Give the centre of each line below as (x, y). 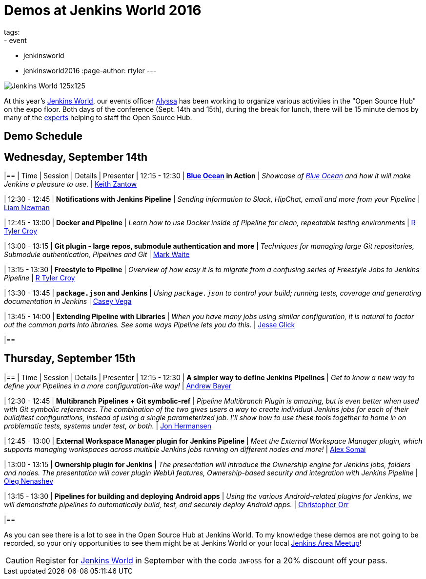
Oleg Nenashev (29, 481)
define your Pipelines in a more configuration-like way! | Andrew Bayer (118, 386)
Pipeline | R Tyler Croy (40, 278)
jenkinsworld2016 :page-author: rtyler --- (90, 70)
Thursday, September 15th (70, 359)
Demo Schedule (43, 136)
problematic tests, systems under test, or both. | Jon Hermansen (108, 426)
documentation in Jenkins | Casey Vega (68, 301)
